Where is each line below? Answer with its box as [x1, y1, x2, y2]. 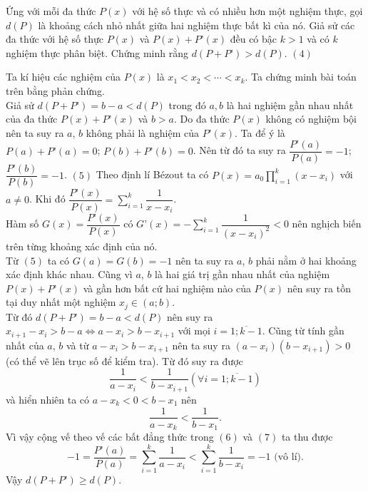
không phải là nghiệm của [86, 125, 200, 140]
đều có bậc [230, 31, 277, 46]
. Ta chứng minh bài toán [245, 69, 357, 84]
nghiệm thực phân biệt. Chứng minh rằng [6, 45, 188, 60]
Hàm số [6, 216, 39, 230]
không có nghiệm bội [265, 111, 357, 126]
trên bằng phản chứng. [6, 83, 105, 98]
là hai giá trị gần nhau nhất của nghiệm [155, 267, 330, 282]
